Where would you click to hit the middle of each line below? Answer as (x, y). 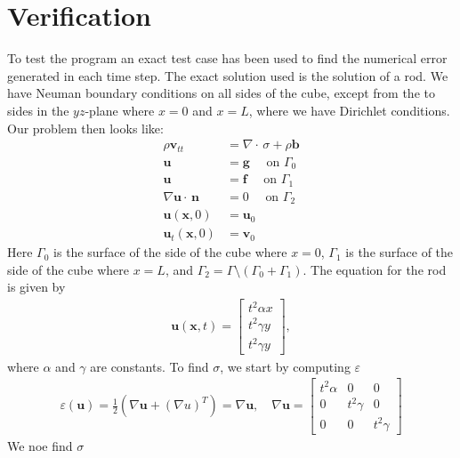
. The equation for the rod (375, 269)
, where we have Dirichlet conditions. (349, 110)
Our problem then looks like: (85, 128)
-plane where (120, 110)
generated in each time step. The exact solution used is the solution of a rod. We (228, 75)
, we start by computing (285, 366)
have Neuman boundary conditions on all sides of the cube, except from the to (221, 93)
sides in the (38, 110)
